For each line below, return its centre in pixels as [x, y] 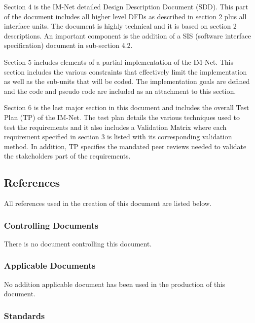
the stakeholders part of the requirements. [67, 156]
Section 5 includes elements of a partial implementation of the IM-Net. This [119, 61]
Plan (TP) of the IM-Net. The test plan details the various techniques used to [122, 117]
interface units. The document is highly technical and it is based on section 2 [120, 26]
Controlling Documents [51, 225]
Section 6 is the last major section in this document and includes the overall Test [127, 107]
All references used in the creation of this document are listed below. [108, 203]
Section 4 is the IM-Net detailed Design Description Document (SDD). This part [126, 6]
